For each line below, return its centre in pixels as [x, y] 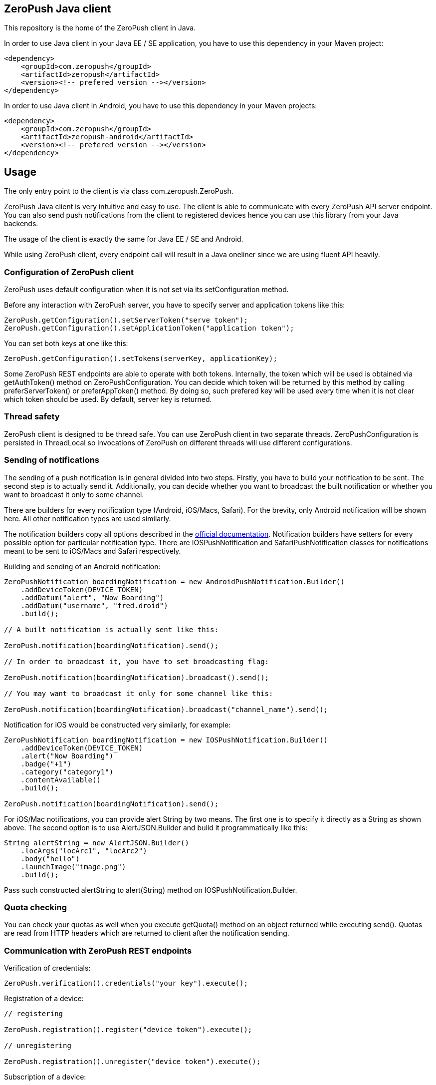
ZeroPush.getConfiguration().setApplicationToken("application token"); [149, 328]
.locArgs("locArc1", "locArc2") [84, 851]
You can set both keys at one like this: [66, 344]
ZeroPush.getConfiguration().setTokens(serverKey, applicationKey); [141, 359]
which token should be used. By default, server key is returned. [108, 399]
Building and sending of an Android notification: [82, 566]
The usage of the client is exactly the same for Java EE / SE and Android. [124, 239]
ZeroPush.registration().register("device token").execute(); [128, 1030]
